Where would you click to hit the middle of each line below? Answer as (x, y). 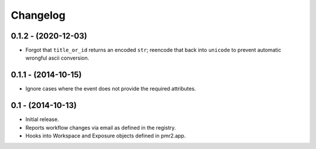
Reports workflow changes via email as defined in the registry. (101, 127)
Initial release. (42, 119)
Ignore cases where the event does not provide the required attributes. (111, 89)
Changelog (38, 15)
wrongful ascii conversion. (57, 58)
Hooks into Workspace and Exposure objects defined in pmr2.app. (106, 136)
